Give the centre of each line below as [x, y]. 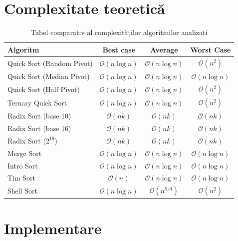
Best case [119, 49]
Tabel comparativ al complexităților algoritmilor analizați [119, 32]
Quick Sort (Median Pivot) [49, 76]
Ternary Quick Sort [37, 103]
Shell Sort [22, 191]
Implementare [53, 228]
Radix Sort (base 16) [39, 128]
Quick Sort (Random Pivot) [50, 63]
